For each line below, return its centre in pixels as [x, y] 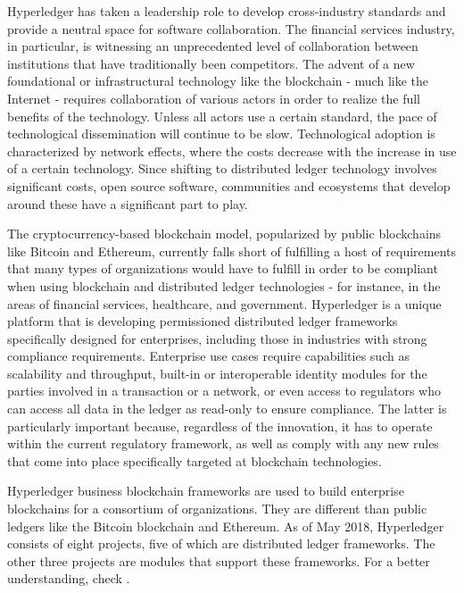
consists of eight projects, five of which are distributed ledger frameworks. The [221, 543]
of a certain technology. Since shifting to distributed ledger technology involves [222, 168]
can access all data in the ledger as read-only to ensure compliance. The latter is [227, 409]
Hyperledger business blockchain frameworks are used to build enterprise [206, 491]
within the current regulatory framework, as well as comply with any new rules [223, 443]
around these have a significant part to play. [128, 203]
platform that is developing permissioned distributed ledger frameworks [203, 321]
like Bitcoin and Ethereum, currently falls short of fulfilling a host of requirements [232, 251]
